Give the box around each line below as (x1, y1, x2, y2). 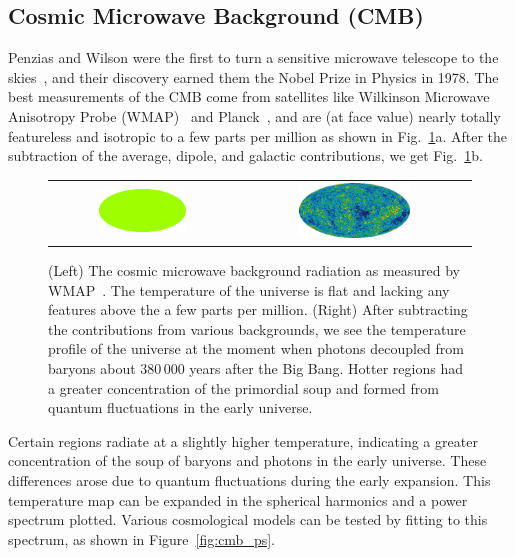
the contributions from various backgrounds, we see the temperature (48, 318, 466, 339)
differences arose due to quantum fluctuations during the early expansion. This (8, 469, 491, 490)
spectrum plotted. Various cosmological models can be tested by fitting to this (8, 509, 488, 530)
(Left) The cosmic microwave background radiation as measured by (48, 260, 460, 281)
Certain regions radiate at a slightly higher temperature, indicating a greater (8, 430, 478, 451)
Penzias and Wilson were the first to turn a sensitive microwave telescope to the (8, 47, 499, 68)
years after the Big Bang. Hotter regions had (189, 358, 463, 379)
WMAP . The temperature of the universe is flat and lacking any (48, 279, 450, 300)
